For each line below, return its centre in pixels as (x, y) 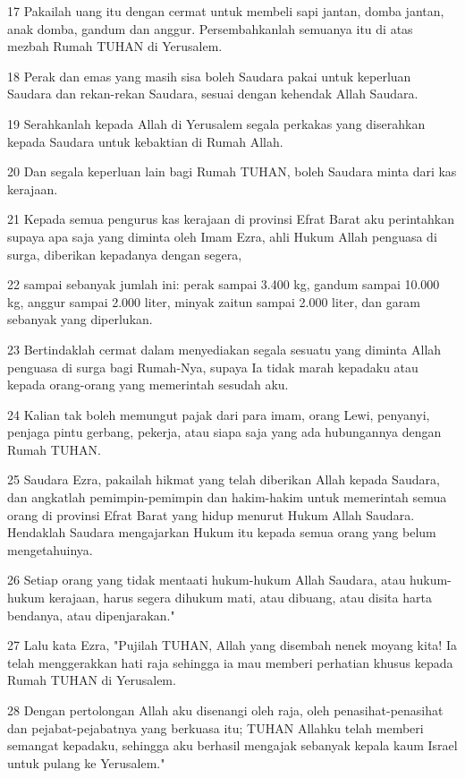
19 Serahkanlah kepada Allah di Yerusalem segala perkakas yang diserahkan (216, 123)
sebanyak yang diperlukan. (80, 319)
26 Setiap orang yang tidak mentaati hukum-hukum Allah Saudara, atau (207, 580)
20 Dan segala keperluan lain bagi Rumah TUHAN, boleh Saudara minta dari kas (232, 171)
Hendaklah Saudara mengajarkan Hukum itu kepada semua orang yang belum (222, 532)
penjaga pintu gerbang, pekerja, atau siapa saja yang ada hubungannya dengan (224, 432)
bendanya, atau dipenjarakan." (91, 615)
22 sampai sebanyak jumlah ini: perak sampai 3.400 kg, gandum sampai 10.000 (224, 284)
